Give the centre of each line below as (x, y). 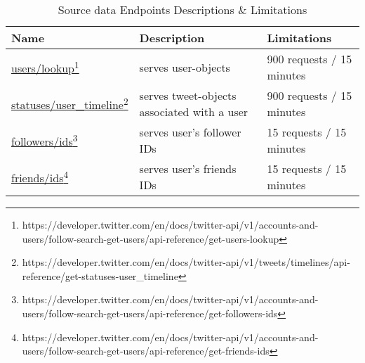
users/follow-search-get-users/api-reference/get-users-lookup (151, 238)
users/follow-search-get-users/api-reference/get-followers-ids (150, 313)
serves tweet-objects (188, 95)
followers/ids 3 (45, 140)
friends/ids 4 (40, 177)
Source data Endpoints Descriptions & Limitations (182, 9)
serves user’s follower (190, 132)
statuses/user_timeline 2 (70, 103)
